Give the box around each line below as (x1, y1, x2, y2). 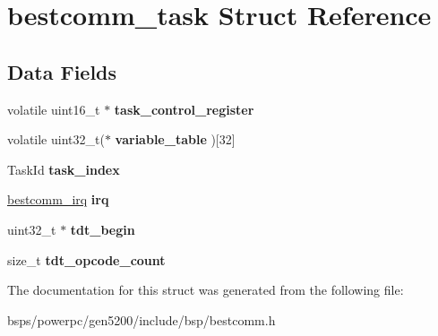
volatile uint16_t (7, 99, 100, 118)
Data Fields (7, 57, 117, 85)
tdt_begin (70, 220, 135, 238)
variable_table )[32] (115, 130, 236, 149)
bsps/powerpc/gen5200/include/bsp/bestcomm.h (7, 310, 276, 329)
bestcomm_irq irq (7, 190, 109, 209)
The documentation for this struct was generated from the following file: (7, 280, 404, 299)
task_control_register (114, 99, 254, 118)
